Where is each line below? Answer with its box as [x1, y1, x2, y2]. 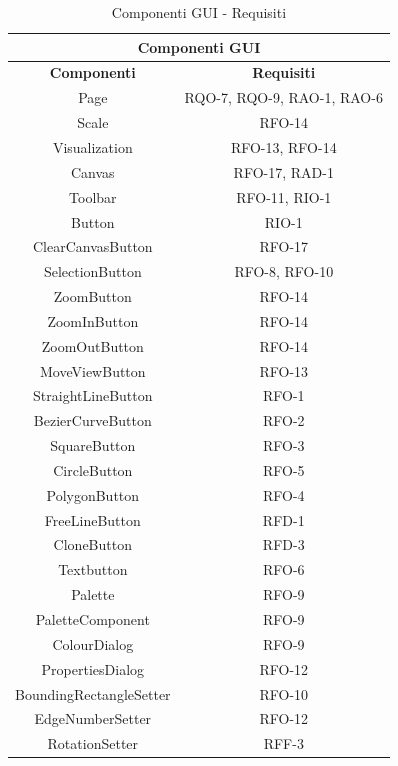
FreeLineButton [44, 509, 141, 530]
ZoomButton [53, 286, 132, 307]
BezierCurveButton [33, 410, 152, 431]
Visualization [52, 136, 133, 157]
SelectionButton [43, 261, 142, 282]
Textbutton [58, 559, 128, 580]
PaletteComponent [35, 609, 150, 629]
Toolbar [69, 186, 117, 207]
